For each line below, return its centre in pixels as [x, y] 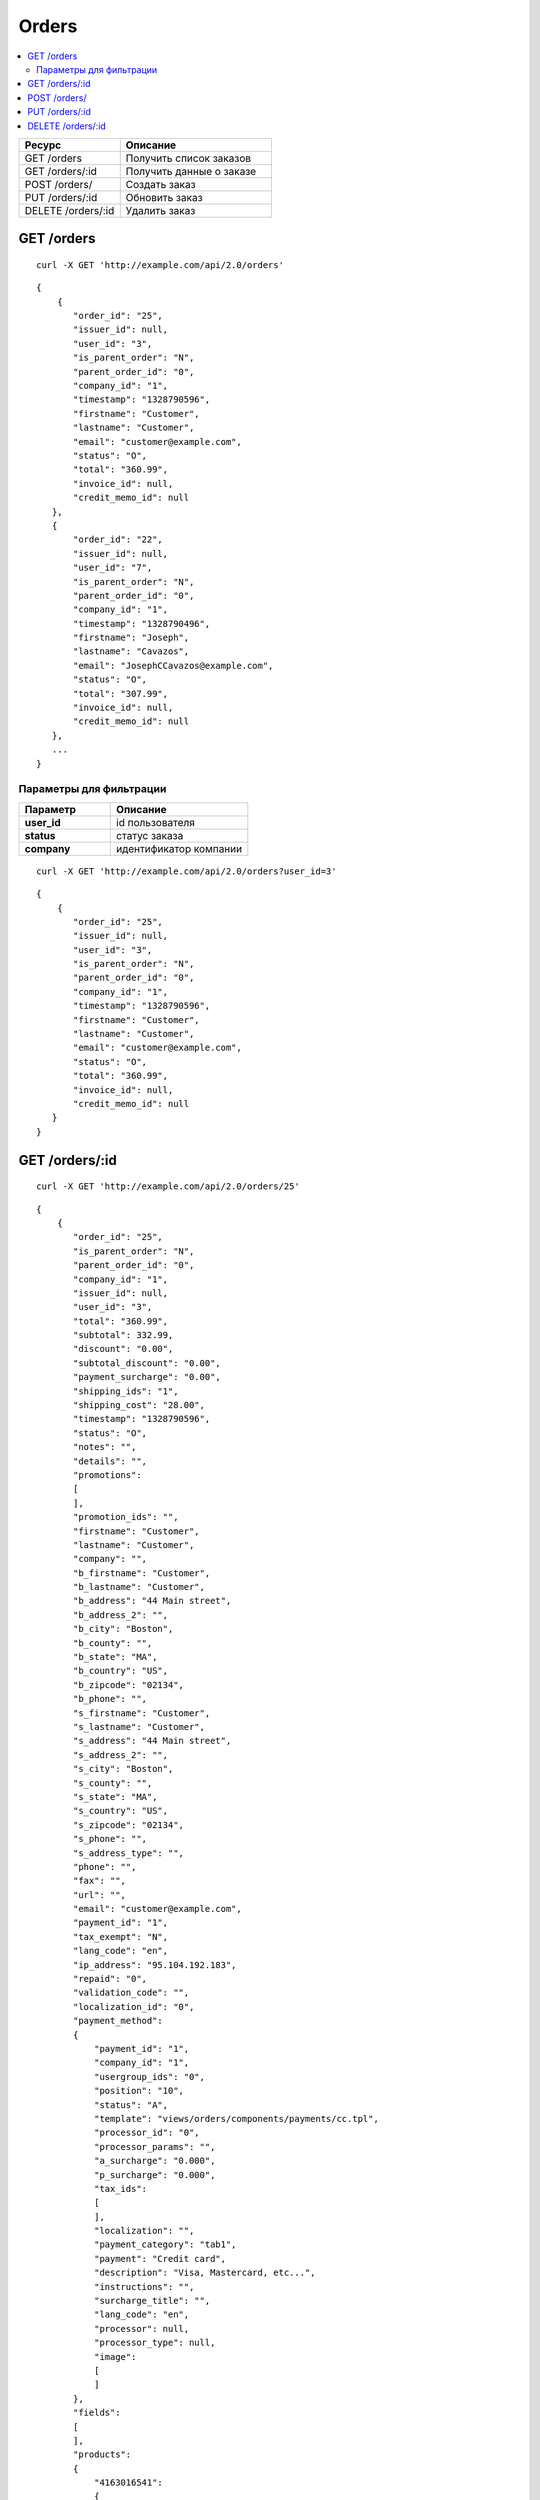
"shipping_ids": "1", [126, 1391]
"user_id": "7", [113, 568]
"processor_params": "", [154, 2146]
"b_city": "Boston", [123, 1629]
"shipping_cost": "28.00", [139, 1405]
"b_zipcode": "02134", [129, 1684]
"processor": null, [141, 2328]
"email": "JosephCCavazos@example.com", [173, 665]
